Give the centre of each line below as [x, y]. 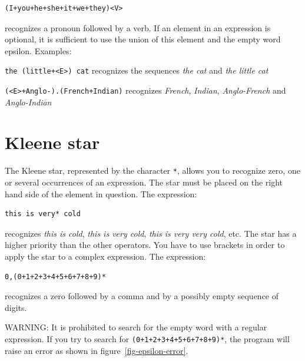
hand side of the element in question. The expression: [101, 193]
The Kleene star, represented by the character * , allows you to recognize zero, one [152, 170]
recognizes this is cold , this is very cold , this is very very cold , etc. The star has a [151, 233]
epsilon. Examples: [38, 50]
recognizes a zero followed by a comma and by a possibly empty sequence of [142, 296]
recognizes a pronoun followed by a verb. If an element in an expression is [138, 27]
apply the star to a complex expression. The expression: [105, 256]
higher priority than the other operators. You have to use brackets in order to [145, 245]
